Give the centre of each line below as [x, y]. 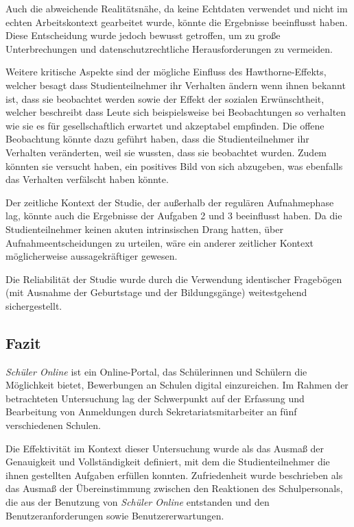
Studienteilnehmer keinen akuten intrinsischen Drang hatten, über [145, 229]
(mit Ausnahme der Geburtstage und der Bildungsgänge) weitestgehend [156, 292]
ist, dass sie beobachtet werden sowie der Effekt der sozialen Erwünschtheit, [165, 98]
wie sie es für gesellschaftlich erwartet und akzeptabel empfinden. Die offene [165, 125]
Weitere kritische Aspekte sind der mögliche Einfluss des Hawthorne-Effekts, [166, 72]
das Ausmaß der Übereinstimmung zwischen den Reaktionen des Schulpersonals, [174, 488]
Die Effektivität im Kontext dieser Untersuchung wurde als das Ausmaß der [165, 448]
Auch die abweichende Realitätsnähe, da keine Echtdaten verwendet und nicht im [177, 8]
